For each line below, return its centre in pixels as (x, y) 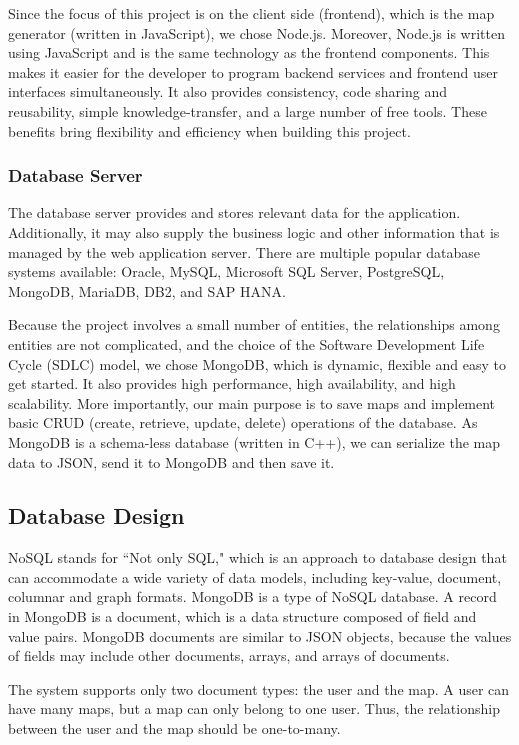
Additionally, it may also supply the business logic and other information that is (254, 231)
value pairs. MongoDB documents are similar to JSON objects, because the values (260, 635)
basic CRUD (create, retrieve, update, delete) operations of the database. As (243, 422)
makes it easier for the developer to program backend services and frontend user (253, 71)
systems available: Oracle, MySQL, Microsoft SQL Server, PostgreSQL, (226, 271)
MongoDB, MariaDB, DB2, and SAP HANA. (147, 290)
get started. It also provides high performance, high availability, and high (232, 383)
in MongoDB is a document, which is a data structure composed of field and (242, 616)
